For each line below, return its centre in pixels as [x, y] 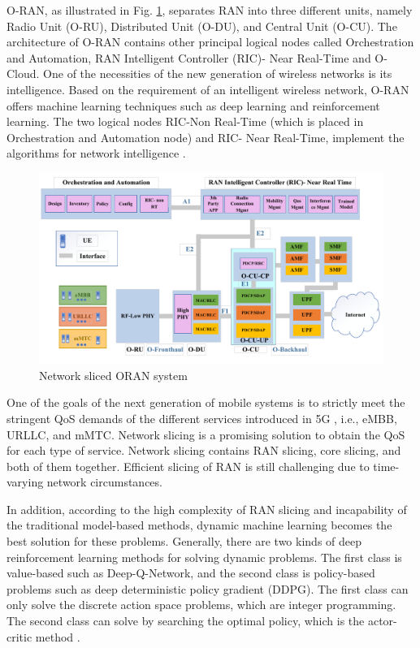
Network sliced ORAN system [113, 375]
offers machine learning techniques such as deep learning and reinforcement [193, 105]
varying [25, 482]
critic [19, 636]
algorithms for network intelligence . [96, 153]
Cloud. [23, 73]
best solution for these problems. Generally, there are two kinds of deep [184, 541]
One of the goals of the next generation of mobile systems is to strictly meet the [206, 402]
